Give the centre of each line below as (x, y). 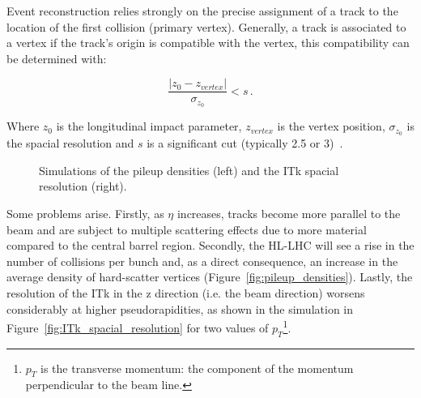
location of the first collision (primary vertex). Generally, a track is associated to (206, 26)
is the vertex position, (331, 126)
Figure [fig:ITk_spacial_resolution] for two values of (138, 327)
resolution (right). (83, 186)
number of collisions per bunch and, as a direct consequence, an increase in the (202, 261)
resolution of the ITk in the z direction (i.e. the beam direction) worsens (186, 292)
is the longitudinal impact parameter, (149, 126)
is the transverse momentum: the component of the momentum (197, 368)
